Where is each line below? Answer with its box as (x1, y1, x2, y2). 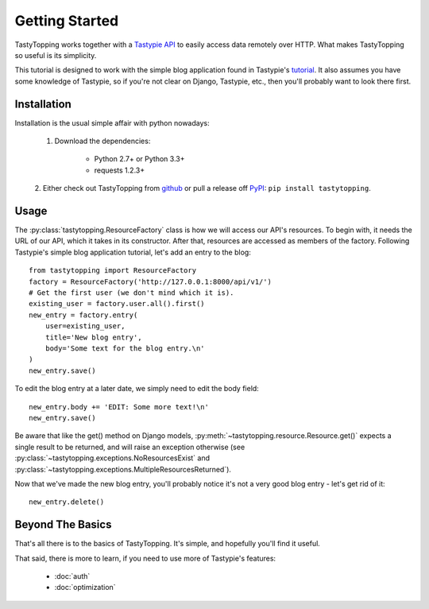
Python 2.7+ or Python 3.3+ (94, 154, 185, 164)
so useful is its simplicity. (14, 50, 97, 60)
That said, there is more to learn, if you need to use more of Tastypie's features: (14, 553, 276, 563)
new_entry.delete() (29, 498, 105, 506)
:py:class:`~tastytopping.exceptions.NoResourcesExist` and (14, 453, 211, 463)
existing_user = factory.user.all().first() (29, 299, 206, 308)
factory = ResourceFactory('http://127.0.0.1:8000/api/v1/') (29, 277, 272, 286)
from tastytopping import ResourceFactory (29, 266, 197, 275)
